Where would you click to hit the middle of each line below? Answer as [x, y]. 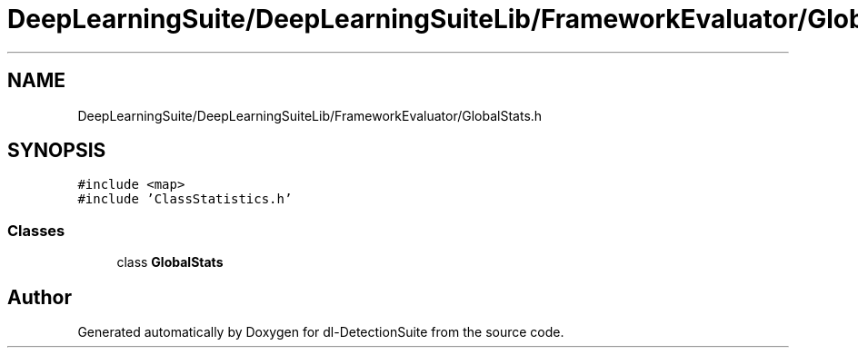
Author [40, 297]
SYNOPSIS [57, 151]
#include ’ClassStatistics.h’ [185, 199]
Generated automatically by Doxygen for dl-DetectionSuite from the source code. [321, 332]
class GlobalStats [170, 262]
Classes [36, 230]
